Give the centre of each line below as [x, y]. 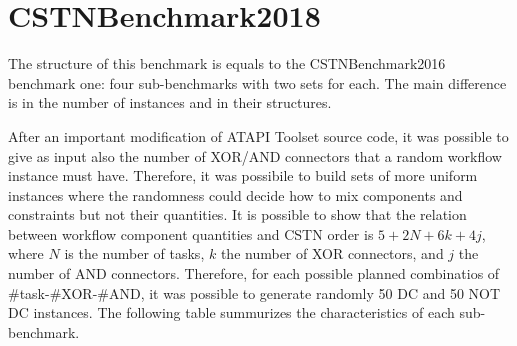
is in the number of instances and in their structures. [170, 102]
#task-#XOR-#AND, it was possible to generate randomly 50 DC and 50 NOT [254, 292]
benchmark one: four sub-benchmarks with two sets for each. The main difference [257, 82]
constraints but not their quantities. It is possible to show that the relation [237, 214]
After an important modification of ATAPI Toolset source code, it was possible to [258, 135]
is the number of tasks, [134, 253]
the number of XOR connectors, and [332, 253]
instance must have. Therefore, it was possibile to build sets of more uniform [243, 175]
